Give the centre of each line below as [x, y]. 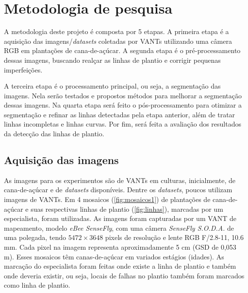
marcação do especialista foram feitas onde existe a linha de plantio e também [120, 266]
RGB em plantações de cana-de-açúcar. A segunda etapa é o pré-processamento [122, 50]
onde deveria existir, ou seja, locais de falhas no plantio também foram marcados [124, 275]
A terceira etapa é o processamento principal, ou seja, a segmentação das [112, 86]
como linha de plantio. [37, 285]
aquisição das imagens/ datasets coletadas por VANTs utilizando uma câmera [118, 41]
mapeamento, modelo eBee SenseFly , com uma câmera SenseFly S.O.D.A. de [119, 228]
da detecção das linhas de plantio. [54, 134]
